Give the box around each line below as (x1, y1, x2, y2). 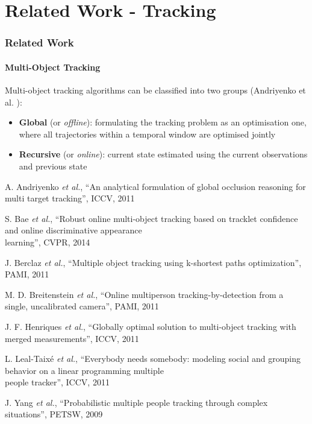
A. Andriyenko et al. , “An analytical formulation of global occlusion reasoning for (5, 180, 306, 192)
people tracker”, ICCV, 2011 (5, 376, 110, 388)
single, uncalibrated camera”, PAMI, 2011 (5, 300, 159, 312)
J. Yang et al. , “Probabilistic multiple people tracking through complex (5, 396, 268, 408)
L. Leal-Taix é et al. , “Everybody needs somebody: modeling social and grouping (5, 352, 301, 365)
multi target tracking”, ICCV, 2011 (5, 192, 135, 204)
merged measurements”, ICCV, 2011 (5, 332, 139, 344)
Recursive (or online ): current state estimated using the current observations (19, 148, 308, 160)
